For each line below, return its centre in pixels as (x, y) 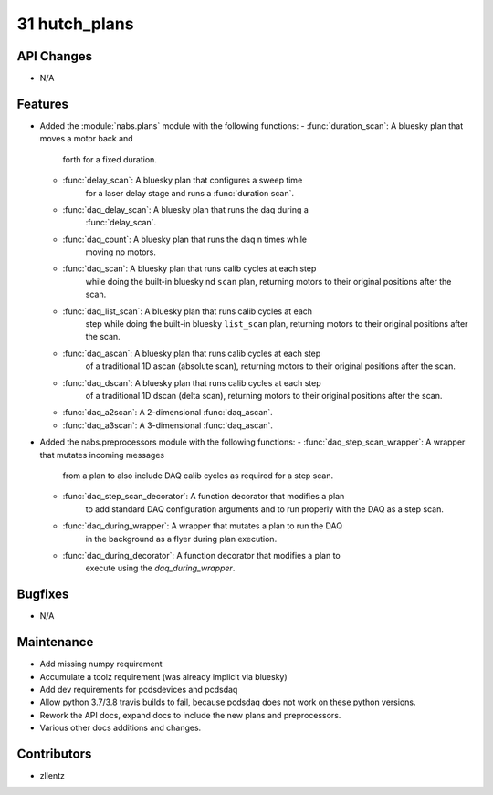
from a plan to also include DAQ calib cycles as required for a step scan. (198, 476)
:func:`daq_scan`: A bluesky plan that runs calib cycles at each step (189, 268)
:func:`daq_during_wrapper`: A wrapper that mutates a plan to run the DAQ (203, 526)
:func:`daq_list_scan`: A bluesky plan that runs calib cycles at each (188, 311)
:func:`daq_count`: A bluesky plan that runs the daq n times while (185, 239)
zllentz (52, 775)
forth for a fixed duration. (110, 159)
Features (42, 104)
